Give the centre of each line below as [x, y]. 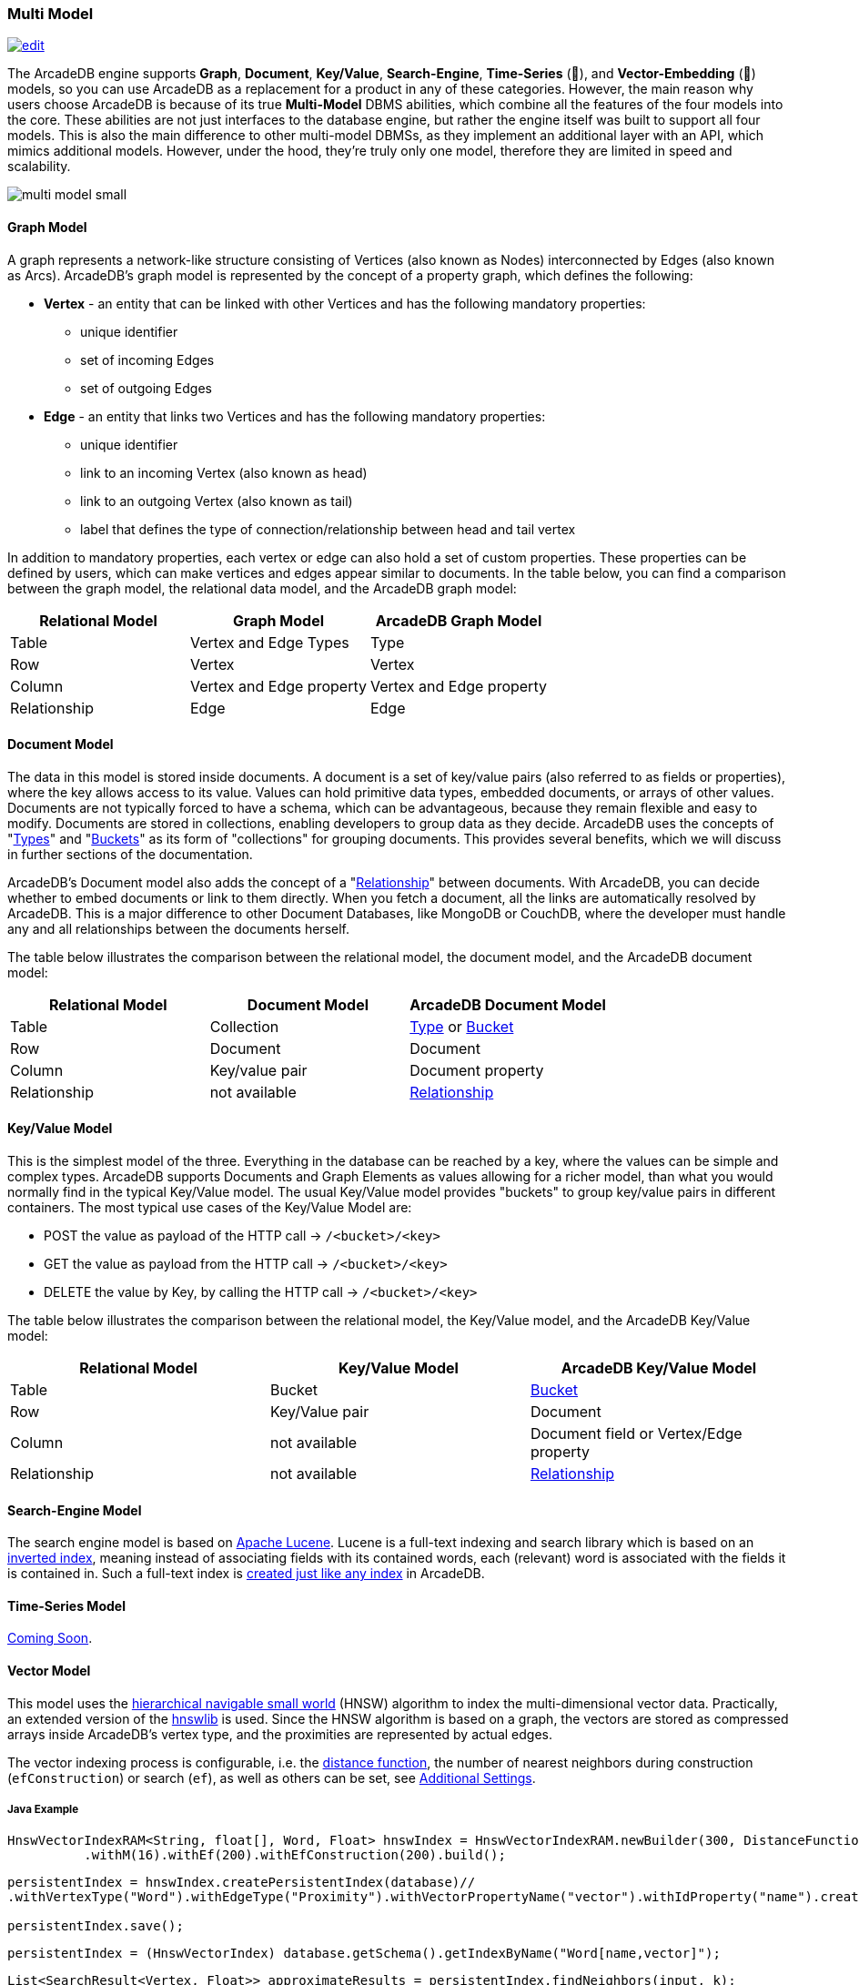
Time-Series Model [66, 1605]
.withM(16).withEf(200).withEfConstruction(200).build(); [295, 1855]
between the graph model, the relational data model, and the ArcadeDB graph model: [262, 588]
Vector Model [49, 1671]
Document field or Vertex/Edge [636, 1434]
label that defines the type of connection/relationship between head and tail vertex [328, 529]
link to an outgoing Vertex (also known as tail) [217, 501]
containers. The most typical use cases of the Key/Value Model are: [210, 1208]
